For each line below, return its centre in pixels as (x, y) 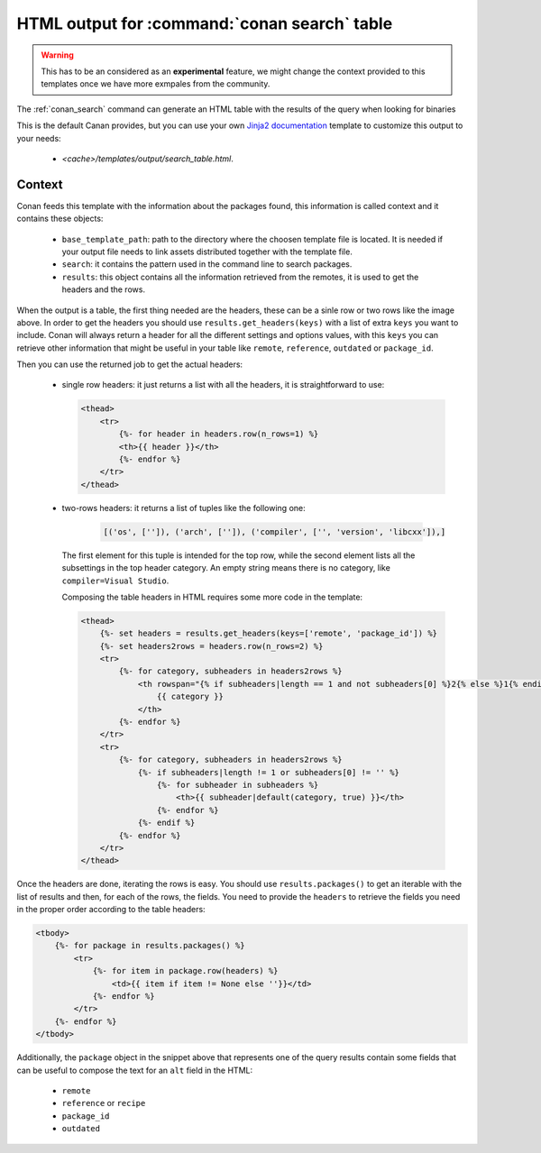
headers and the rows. (104, 289)
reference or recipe (104, 1103)
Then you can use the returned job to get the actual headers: (130, 364)
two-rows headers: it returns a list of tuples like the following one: (183, 508)
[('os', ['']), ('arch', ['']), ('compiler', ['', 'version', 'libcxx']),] (275, 531)
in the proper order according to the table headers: (111, 910)
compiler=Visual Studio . (115, 581)
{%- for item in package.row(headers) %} (185, 971)
